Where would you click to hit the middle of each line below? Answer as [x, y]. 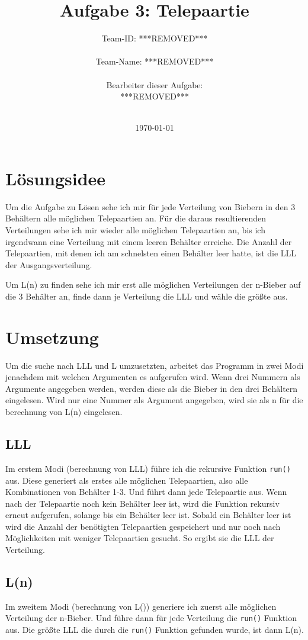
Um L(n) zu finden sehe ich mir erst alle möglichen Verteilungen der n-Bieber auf [153, 284]
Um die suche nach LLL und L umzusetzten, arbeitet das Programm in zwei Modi [155, 365]
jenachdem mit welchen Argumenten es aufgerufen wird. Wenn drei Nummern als [153, 377]
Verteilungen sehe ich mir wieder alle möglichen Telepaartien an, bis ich [135, 230]
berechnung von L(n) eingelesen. [64, 412]
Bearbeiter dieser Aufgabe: [155, 84]
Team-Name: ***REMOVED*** [155, 61]
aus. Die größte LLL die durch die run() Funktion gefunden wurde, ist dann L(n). [155, 630]
